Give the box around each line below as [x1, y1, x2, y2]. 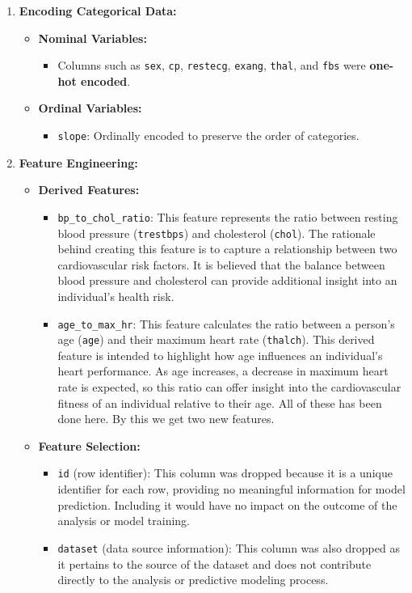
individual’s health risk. [57, 287, 174, 304]
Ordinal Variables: [38, 100, 142, 116]
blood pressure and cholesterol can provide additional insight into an [57, 272, 397, 289]
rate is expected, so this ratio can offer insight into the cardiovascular [57, 379, 401, 396]
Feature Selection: [38, 437, 141, 454]
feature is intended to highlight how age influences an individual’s [57, 346, 383, 363]
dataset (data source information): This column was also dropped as [57, 539, 400, 556]
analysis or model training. [57, 512, 190, 529]
